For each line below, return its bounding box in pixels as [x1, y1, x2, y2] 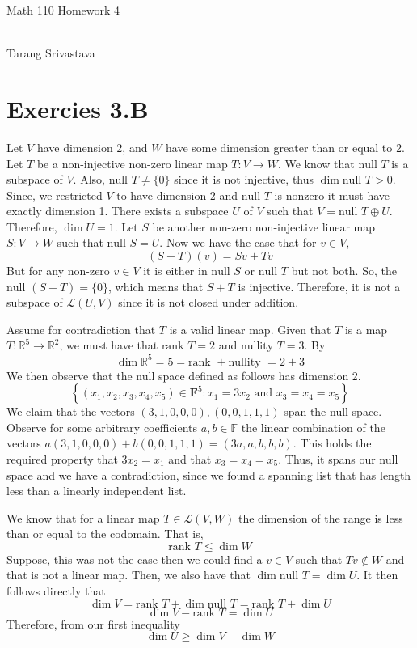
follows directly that [6, 582, 106, 599]
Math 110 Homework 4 [6, 2, 120, 18]
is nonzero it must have [274, 186, 390, 203]
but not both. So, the [291, 262, 397, 279]
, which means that [108, 277, 204, 294]
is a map [344, 320, 388, 337]
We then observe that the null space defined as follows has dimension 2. [6, 366, 361, 383]
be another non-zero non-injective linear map [152, 218, 376, 235]
